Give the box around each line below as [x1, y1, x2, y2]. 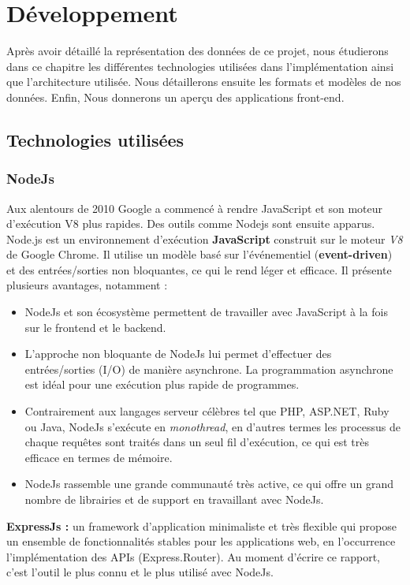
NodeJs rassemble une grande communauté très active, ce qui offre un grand [24, 475, 394, 492]
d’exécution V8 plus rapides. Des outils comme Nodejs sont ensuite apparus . [6, 215, 375, 232]
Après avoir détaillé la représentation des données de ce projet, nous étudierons [6, 43, 389, 59]
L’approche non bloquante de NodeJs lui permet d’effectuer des [24, 345, 332, 362]
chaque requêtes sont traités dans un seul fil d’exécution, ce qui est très [24, 434, 369, 450]
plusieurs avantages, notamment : [6, 277, 168, 293]
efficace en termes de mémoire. [24, 449, 173, 465]
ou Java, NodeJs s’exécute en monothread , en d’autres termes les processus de [24, 418, 401, 434]
